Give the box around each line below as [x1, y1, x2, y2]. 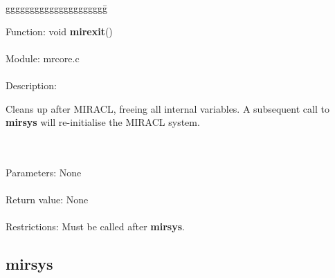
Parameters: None [6, 165, 82, 179]
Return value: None [6, 192, 89, 207]
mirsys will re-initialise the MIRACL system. [6, 115, 200, 129]
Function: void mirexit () [6, 24, 113, 38]
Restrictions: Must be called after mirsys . [6, 219, 185, 234]
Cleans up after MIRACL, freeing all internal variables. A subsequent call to [6, 101, 329, 115]
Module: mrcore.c [6, 50, 80, 65]
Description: [6, 77, 57, 92]
